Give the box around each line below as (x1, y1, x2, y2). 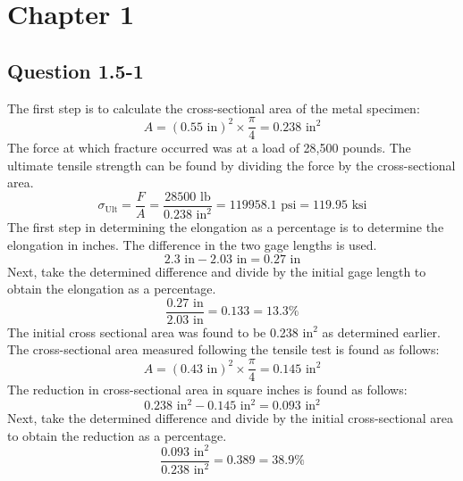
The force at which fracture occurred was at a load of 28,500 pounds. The (7, 138, 411, 157)
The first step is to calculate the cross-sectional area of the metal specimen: (7, 98, 420, 117)
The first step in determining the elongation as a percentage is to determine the (7, 218, 444, 236)
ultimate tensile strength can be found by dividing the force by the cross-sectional (7, 155, 456, 174)
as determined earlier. (322, 322, 441, 341)
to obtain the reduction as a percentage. (7, 426, 227, 444)
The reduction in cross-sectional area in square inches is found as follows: (7, 380, 408, 399)
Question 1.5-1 (7, 56, 144, 84)
